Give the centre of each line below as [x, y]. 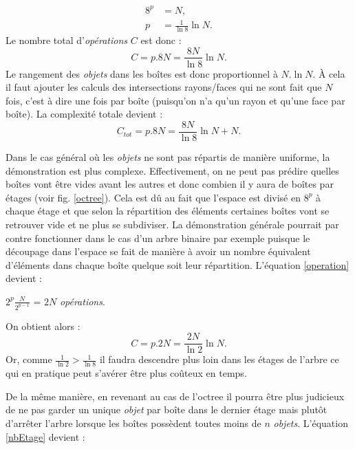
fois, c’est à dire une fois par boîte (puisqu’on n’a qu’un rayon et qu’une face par [175, 100]
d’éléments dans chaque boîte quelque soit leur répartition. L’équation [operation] [177, 264]
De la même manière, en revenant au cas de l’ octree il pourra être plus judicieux [175, 396]
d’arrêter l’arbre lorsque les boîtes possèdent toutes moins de [133, 423]
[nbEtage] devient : [45, 436]
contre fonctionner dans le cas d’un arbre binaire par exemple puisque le [158, 238]
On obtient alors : [43, 326]
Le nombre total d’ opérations [67, 40]
